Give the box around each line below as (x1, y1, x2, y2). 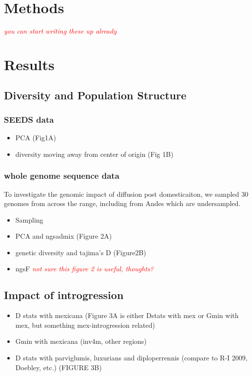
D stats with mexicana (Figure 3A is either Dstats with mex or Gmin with (15, 310, 239, 320)
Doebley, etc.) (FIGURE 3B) (15, 362, 102, 372)
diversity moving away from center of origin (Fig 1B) (15, 149, 174, 159)
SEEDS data (4, 113, 54, 125)
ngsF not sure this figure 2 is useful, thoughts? (15, 263, 154, 274)
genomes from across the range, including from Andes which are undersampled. (4, 198, 241, 208)
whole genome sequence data (4, 169, 119, 182)
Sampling (15, 214, 43, 225)
